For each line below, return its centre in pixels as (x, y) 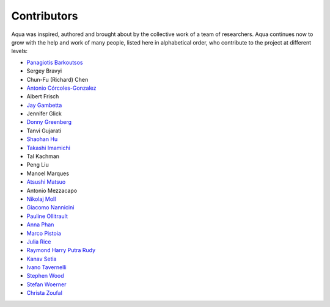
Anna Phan (40, 225)
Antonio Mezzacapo (52, 190)
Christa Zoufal (44, 293)
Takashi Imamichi (48, 148)
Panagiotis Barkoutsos (55, 62)
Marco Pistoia (44, 233)
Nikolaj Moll (41, 199)
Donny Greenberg (49, 122)
